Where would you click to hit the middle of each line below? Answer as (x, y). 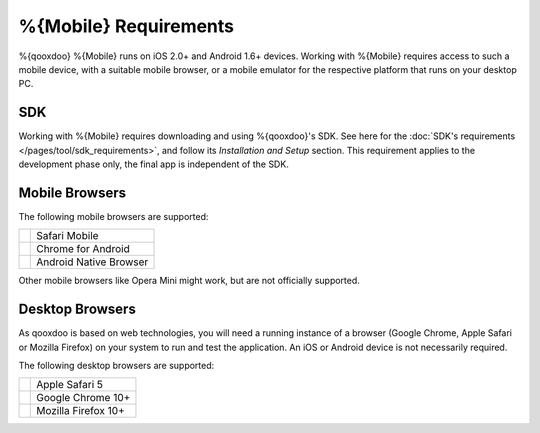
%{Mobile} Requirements (126, 26)
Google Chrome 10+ (83, 398)
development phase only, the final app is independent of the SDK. (153, 164)
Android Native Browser (92, 262)
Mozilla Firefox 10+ (80, 411)
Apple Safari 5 (70, 385)
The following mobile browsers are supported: (113, 216)
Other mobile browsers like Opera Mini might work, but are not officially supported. (189, 281)
